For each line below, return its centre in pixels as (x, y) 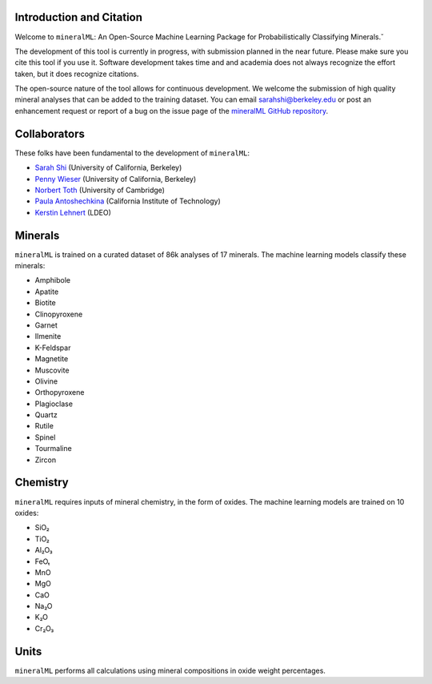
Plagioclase (54, 404)
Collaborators (50, 133)
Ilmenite (48, 336)
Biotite (45, 303)
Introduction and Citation (79, 17)
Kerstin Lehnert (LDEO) (73, 212)
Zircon (45, 460)
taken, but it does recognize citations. (77, 74)
